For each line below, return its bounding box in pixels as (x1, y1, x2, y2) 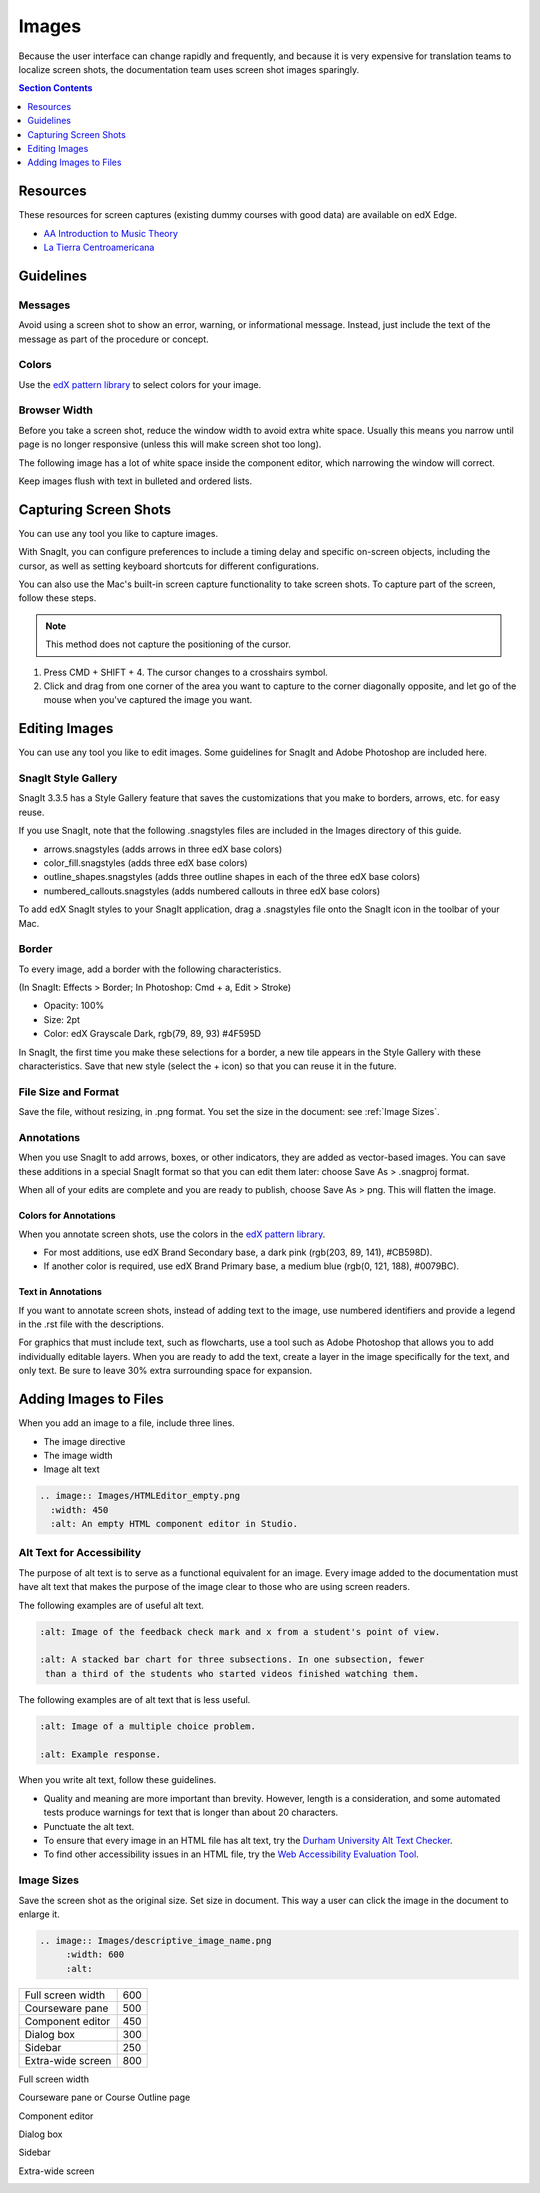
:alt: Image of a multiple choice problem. (39, 1720, 257, 1732)
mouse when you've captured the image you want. (43, 694, 253, 706)
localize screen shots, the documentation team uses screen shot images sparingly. (18, 63, 360, 75)
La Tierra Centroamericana (43, 241, 155, 253)
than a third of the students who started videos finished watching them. (45, 1668, 420, 1679)
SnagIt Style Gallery (18, 771, 118, 785)
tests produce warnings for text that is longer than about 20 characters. (43, 1806, 339, 1819)
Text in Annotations (18, 1286, 102, 1298)
